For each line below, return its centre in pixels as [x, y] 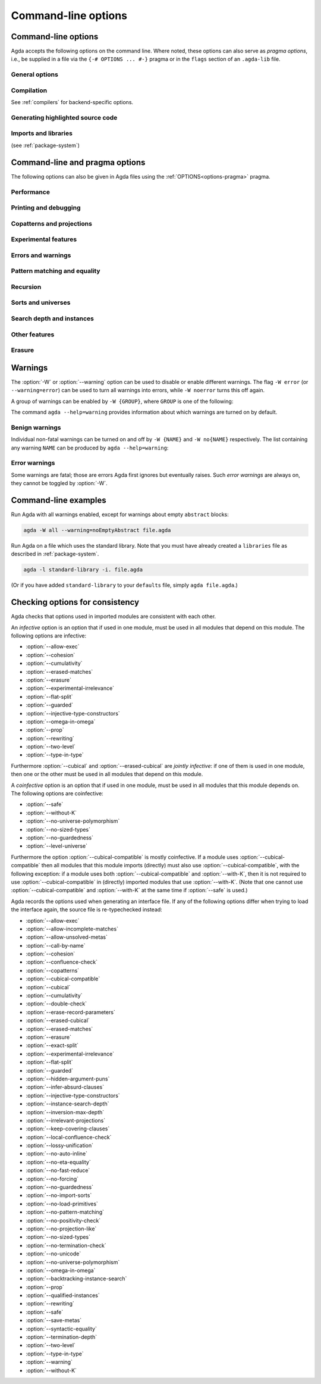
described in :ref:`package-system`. [55, 554]
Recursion [26, 287]
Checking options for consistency [75, 602]
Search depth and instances [53, 318]
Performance [31, 192]
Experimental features [44, 239]
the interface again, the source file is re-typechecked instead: [87, 910]
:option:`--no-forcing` [52, 1179]
